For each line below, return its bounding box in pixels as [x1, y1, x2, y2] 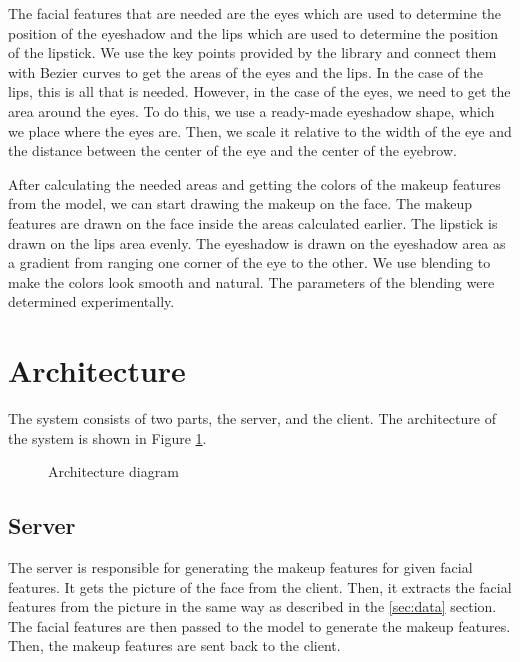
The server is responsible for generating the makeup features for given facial [8, 557, 473, 578]
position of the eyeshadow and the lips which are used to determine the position [8, 22, 499, 43]
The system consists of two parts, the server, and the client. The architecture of [8, 408, 496, 429]
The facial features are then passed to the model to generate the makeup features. [8, 615, 511, 636]
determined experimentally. [8, 291, 175, 312]
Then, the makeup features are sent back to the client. [8, 635, 341, 656]
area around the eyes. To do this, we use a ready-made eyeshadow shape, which [8, 100, 495, 121]
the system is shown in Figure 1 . [8, 427, 207, 448]
